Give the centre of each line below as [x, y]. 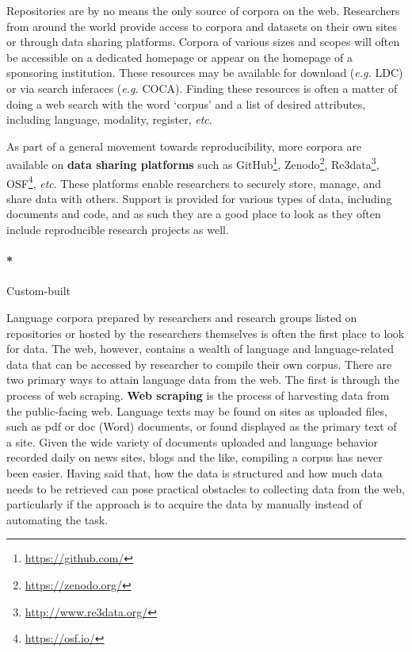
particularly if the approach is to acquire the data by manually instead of [184, 504]
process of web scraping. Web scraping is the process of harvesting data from [198, 395]
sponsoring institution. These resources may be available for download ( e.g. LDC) [205, 73]
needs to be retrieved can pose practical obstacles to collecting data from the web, [206, 488]
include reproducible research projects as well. [118, 230]
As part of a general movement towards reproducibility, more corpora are [184, 146]
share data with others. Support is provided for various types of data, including [199, 198]
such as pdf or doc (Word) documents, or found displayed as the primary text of [202, 426]
